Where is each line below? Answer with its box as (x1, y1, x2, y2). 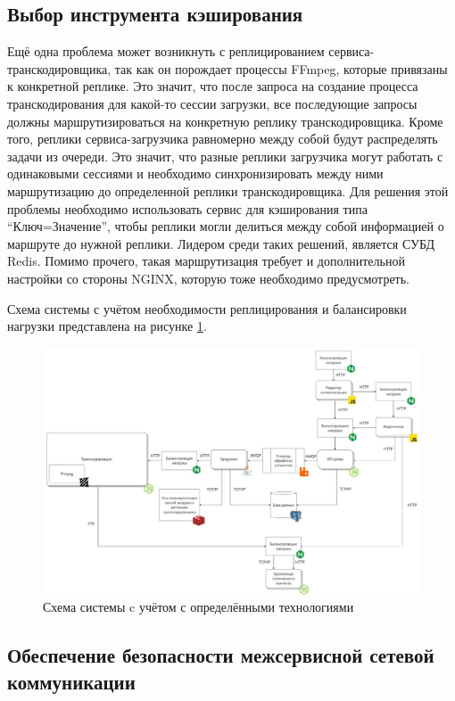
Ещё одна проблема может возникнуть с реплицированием (7, 42, 325, 61)
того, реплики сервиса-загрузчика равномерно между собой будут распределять (7, 129, 438, 148)
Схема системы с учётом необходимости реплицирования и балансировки (7, 299, 407, 318)
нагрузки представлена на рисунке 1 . (7, 317, 207, 335)
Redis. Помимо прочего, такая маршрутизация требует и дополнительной (7, 252, 405, 270)
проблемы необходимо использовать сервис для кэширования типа (7, 199, 368, 218)
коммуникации (7, 667, 136, 695)
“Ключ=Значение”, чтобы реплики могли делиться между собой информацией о (7, 217, 444, 235)
